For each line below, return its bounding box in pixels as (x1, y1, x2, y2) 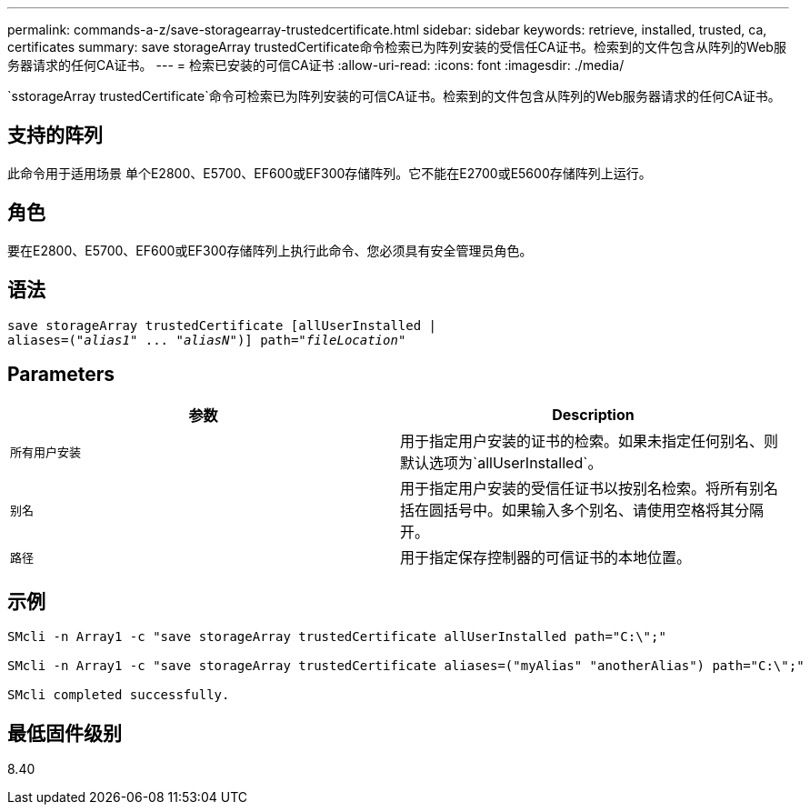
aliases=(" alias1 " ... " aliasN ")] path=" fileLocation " (7, 332, 406, 347)
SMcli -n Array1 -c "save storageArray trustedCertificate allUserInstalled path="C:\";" (7, 629, 666, 645)
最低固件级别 (7, 721, 122, 745)
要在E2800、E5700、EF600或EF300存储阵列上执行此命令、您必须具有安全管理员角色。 (7, 242, 533, 258)
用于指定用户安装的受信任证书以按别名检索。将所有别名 (400, 479, 779, 498)
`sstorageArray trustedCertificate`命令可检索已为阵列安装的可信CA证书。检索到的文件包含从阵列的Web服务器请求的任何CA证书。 (7, 88, 781, 104)
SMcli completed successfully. (7, 687, 230, 703)
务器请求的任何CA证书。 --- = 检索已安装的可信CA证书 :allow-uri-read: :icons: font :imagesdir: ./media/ (7, 57, 625, 73)
